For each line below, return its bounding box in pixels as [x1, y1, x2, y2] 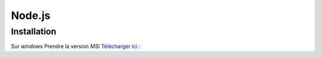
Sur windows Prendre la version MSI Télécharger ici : [11, 43, 141, 50]
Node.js [11, 9, 51, 22]
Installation [11, 26, 56, 37]
